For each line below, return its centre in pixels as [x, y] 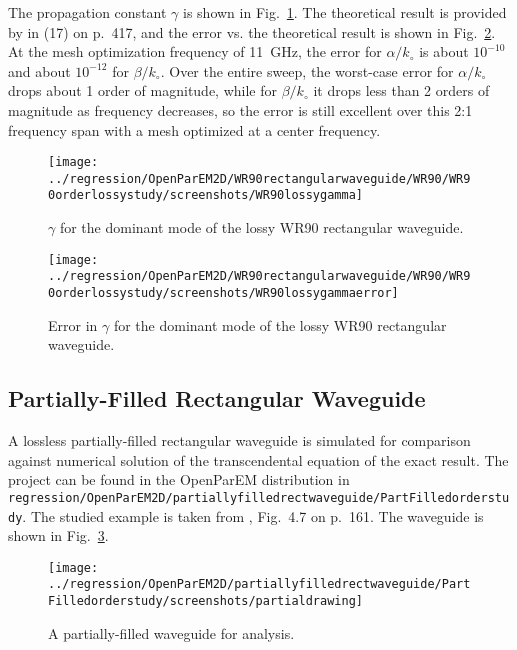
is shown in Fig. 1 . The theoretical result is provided [345, 12]
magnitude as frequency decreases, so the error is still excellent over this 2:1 [240, 109]
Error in [73, 324]
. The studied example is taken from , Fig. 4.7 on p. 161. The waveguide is [253, 515]
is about [444, 51]
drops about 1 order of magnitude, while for [142, 90]
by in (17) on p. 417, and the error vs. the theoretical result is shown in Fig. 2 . [252, 31]
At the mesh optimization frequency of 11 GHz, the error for [195, 51]
